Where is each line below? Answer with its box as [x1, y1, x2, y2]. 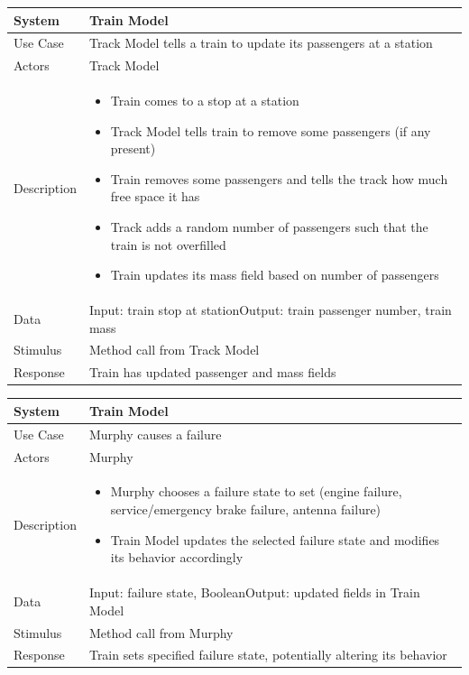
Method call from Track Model [88, 340, 260, 359]
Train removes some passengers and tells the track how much [110, 169, 448, 188]
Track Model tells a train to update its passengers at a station [88, 33, 433, 52]
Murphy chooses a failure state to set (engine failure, [110, 482, 402, 501]
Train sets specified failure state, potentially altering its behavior [88, 645, 447, 664]
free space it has [110, 187, 200, 206]
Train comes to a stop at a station [110, 91, 299, 110]
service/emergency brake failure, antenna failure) [110, 500, 382, 519]
